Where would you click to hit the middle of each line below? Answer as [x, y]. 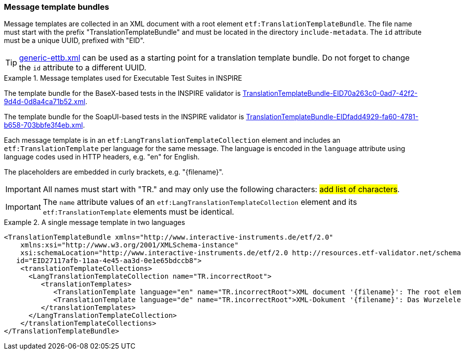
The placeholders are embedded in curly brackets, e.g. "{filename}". [114, 172]
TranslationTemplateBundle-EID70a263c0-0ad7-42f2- [330, 93]
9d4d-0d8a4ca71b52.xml [45, 102]
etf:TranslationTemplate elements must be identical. [138, 212]
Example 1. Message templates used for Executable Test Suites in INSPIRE [123, 78]
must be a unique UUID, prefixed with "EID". [74, 41]
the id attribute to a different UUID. [83, 68]
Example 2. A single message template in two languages [94, 222]
